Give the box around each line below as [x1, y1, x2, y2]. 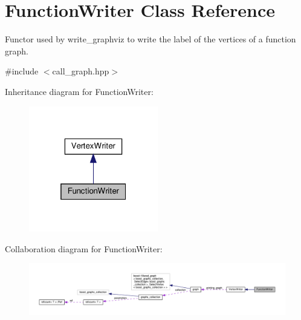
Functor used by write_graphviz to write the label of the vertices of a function [5, 33, 296, 45]
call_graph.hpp [52, 65, 109, 77]
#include [5, 65, 39, 77]
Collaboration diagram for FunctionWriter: [5, 242, 163, 255]
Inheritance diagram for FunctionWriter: [5, 85, 154, 97]
